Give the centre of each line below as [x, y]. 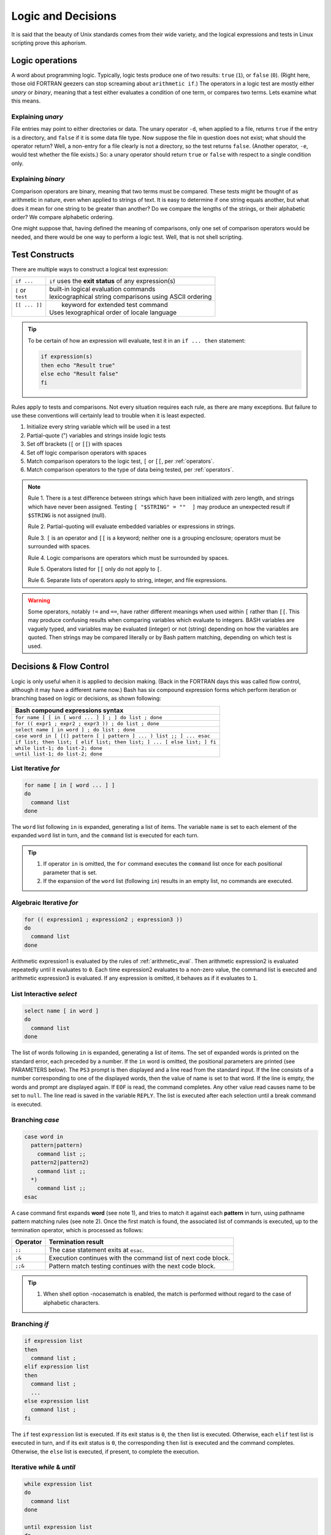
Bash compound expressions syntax [69, 710]
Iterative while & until [44, 1467]
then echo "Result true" [78, 365]
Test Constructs [43, 255]
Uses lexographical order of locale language [113, 313]
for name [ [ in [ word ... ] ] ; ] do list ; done [89, 717]
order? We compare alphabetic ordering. [63, 217]
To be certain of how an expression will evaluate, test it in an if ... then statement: [137, 340]
